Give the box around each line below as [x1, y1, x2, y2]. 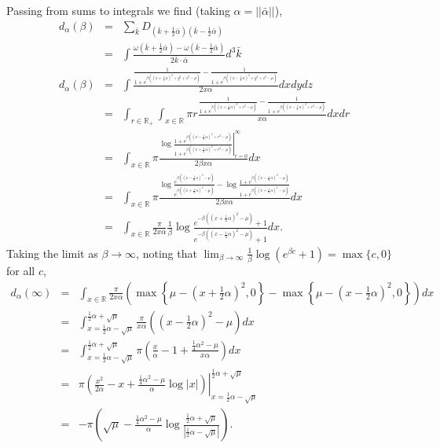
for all [6, 262, 35, 278]
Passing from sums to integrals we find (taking [6, 2, 230, 18]
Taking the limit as [6, 244, 98, 261]
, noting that [136, 244, 197, 261]
